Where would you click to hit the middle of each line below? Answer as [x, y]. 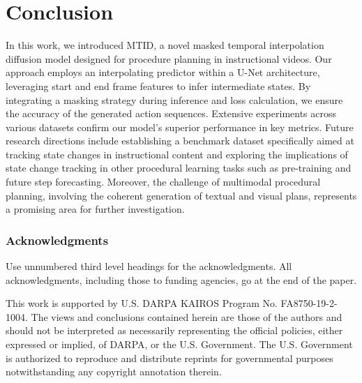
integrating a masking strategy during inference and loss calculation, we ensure [174, 99]
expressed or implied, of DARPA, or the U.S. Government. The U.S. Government [179, 344]
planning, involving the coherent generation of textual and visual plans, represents [181, 195]
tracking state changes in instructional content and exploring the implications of [177, 154]
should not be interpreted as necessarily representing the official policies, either [174, 330]
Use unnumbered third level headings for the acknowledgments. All [149, 266]
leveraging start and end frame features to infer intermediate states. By [158, 85]
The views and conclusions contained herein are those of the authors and [187, 316]
